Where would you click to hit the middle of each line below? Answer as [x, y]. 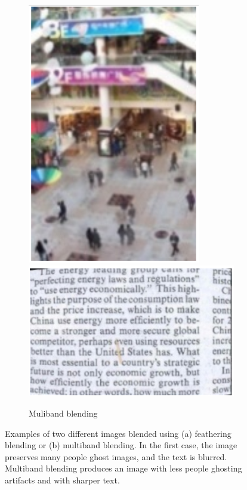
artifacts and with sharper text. [62, 480]
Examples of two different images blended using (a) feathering [118, 433]
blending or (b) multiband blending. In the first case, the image [121, 445]
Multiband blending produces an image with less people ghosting [123, 468]
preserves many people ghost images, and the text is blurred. [116, 456]
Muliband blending [63, 413]
